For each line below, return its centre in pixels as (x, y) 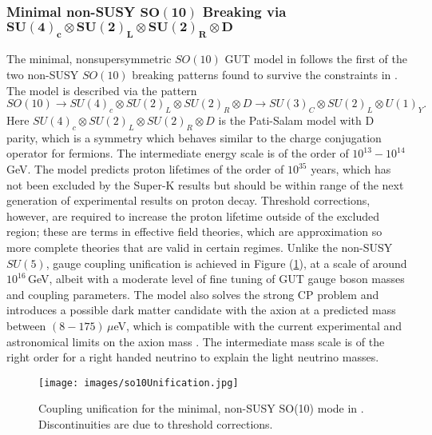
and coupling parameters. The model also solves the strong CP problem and (193, 294)
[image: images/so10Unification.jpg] (139, 383)
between (26, 325)
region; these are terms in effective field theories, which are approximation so (194, 231)
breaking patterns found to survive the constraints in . (265, 75)
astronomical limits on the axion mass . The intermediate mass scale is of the (196, 341)
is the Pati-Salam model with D (296, 120)
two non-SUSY (43, 75)
